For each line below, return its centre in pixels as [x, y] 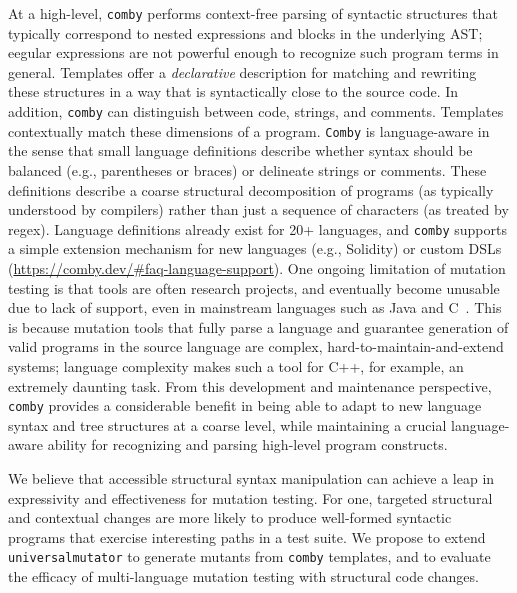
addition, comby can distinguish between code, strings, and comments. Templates [256, 111]
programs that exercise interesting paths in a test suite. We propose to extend [247, 536]
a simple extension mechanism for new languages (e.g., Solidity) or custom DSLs [255, 248]
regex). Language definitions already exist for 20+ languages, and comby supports [257, 228]
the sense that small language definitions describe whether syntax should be [240, 150]
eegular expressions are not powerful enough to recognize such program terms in [253, 52]
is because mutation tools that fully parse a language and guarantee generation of [258, 326]
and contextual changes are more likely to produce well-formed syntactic [230, 517]
